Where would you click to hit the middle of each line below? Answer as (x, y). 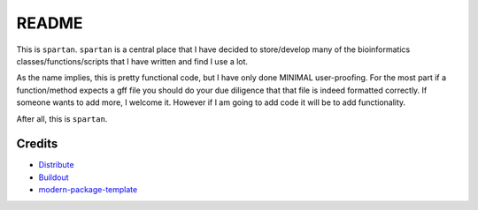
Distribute (56, 165)
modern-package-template (88, 190)
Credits (37, 144)
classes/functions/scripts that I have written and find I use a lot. (132, 61)
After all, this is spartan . (62, 118)
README (50, 23)
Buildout (54, 177)
